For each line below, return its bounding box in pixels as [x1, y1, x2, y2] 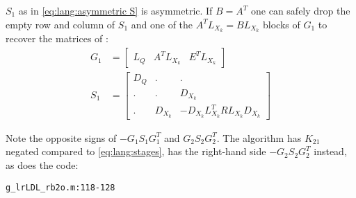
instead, [314, 144, 347, 159]
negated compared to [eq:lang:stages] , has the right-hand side [6, 144, 266, 159]
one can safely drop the [251, 3, 350, 17]
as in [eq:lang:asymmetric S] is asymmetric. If [18, 3, 213, 17]
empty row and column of [6, 17, 115, 31]
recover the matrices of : [6, 31, 108, 46]
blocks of [262, 17, 300, 31]
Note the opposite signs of [6, 130, 117, 145]
